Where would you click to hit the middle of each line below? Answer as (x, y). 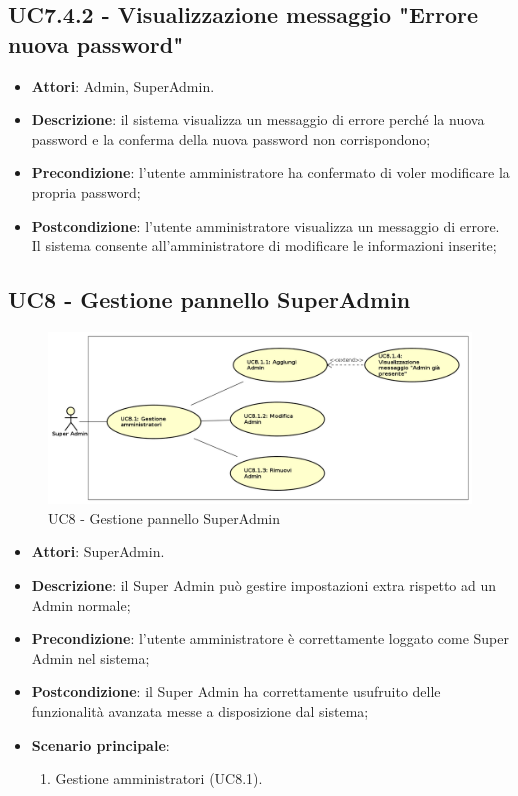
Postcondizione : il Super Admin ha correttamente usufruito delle (236, 691)
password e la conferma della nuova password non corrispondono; (231, 138)
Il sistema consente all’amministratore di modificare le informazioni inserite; (264, 245)
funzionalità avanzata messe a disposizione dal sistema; (200, 710)
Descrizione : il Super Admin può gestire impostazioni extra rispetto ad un (264, 584)
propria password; (86, 191)
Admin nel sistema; (90, 657)
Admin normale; (81, 604)
